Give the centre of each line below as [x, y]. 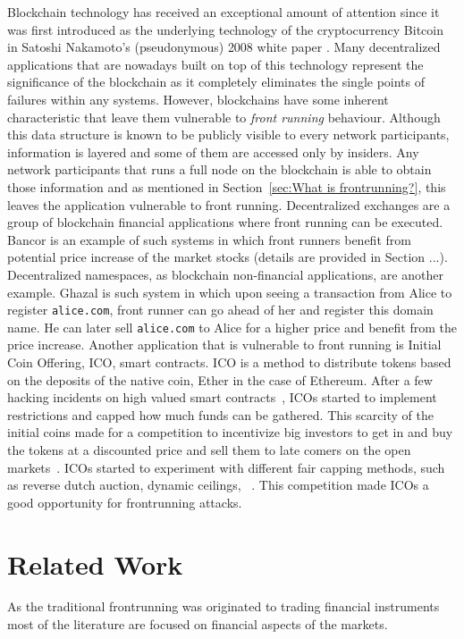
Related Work [95, 563]
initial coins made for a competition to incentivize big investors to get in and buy [230, 432]
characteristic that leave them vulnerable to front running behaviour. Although [224, 117]
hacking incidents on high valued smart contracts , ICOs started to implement [222, 397]
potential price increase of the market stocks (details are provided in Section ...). [228, 257]
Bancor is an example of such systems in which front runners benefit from [209, 239]
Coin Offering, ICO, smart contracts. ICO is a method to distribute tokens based [229, 362]
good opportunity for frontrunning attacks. [125, 502]
